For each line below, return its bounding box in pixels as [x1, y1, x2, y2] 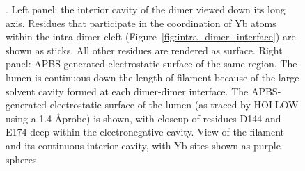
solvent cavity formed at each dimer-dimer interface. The [6, 83, 249, 98]
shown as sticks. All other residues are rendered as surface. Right [6, 42, 283, 57]
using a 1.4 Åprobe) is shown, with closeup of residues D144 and [6, 111, 281, 125]
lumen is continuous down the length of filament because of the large [6, 70, 299, 84]
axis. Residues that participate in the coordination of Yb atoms [6, 15, 276, 30]
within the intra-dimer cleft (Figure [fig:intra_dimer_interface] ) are [6, 29, 296, 44]
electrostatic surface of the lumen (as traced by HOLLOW [49, 97, 299, 112]
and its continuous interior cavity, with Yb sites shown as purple [6, 138, 281, 152]
